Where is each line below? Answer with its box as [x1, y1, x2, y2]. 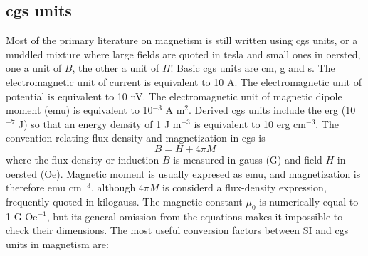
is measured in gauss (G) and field [173, 151, 322, 166]
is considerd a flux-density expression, [162, 180, 327, 195]
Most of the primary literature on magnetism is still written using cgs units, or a [6, 33, 358, 48]
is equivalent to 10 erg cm [194, 116, 306, 131]
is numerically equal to [259, 193, 359, 208]
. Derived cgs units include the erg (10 [189, 102, 356, 117]
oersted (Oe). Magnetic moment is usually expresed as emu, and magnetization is [6, 166, 361, 181]
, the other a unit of [72, 60, 159, 75]
